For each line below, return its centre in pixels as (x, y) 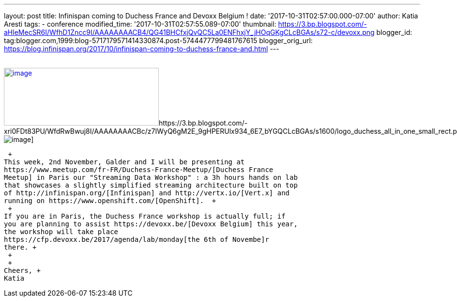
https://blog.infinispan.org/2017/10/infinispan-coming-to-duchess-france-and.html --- (142, 49)
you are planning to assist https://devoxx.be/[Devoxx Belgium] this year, (151, 224)
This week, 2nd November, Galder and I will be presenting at (124, 162)
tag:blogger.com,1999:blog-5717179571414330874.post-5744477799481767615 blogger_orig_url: (158, 40)
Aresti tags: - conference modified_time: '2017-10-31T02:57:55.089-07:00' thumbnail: (140, 24)
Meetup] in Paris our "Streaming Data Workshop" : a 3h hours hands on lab (151, 177)
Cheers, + (22, 270)
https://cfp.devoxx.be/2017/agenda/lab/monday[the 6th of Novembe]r (137, 239)
